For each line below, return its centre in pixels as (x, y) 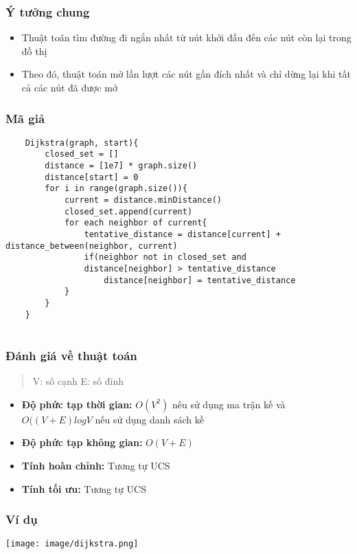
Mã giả (25, 118)
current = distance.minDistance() (143, 200)
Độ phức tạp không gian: (82, 442)
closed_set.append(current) (128, 211)
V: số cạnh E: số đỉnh (78, 381)
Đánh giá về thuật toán (71, 355)
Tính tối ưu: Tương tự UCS (84, 488)
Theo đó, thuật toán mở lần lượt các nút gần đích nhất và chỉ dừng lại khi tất (186, 74)
